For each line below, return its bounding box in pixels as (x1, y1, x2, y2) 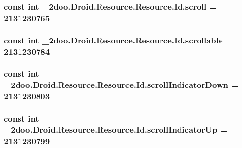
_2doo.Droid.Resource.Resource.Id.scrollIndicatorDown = (4, 79, 239, 91)
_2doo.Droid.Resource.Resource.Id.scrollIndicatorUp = (4, 124, 228, 136)
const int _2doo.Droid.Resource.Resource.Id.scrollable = (4, 34, 233, 46)
